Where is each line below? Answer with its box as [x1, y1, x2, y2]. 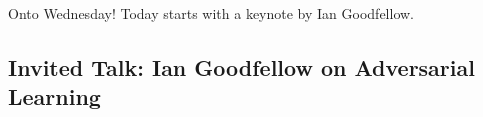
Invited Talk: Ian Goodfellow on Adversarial [8, 51, 475, 82]
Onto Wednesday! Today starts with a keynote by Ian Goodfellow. [8, 3, 414, 23]
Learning [8, 81, 101, 112]
